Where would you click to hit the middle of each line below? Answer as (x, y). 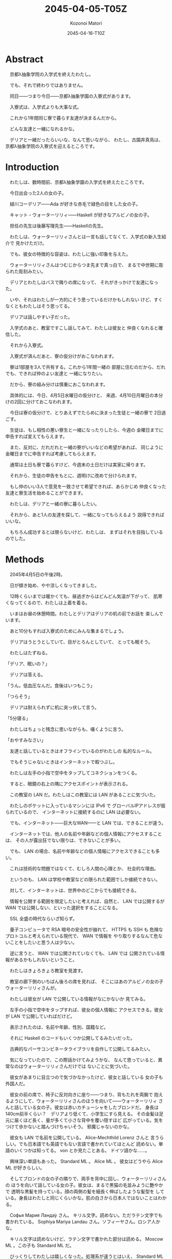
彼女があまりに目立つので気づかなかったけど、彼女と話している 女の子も (86, 1077)
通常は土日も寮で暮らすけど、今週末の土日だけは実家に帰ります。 (79, 464)
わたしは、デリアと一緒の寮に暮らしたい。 (55, 503)
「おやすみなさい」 (26, 740)
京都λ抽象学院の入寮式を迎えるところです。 (51, 146)
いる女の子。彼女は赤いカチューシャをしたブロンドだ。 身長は (93, 1107)
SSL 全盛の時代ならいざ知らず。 (44, 918)
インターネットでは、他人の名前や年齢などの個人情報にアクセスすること (86, 834)
